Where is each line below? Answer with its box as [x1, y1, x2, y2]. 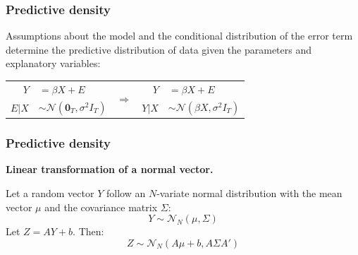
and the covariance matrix [44, 199, 158, 214]
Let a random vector [6, 185, 94, 200]
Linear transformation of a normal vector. [6, 162, 214, 177]
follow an [106, 185, 146, 200]
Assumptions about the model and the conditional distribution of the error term [6, 28, 353, 43]
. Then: [73, 224, 104, 239]
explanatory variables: [6, 56, 101, 71]
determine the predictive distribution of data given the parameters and [6, 42, 312, 57]
